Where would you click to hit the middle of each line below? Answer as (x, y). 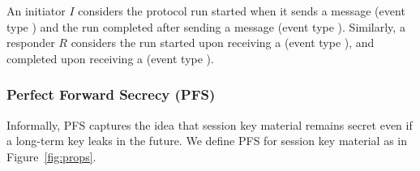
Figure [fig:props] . (51, 156)
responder (31, 43)
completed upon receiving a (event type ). (110, 58)
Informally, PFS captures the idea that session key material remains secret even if (210, 124)
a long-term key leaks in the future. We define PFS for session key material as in (207, 141)
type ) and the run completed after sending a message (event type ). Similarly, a (206, 26)
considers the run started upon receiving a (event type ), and (223, 43)
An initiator (36, 11)
